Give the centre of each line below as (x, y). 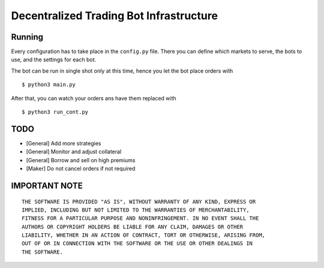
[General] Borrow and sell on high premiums (81, 160)
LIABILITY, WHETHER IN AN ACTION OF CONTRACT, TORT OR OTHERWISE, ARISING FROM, (144, 235)
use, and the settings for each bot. (54, 59)
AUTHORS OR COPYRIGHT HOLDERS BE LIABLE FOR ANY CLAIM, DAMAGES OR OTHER (133, 227)
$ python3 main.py (49, 85)
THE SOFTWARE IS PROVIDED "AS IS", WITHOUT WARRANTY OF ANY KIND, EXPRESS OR (139, 202)
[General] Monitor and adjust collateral (74, 152)
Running (27, 37)
